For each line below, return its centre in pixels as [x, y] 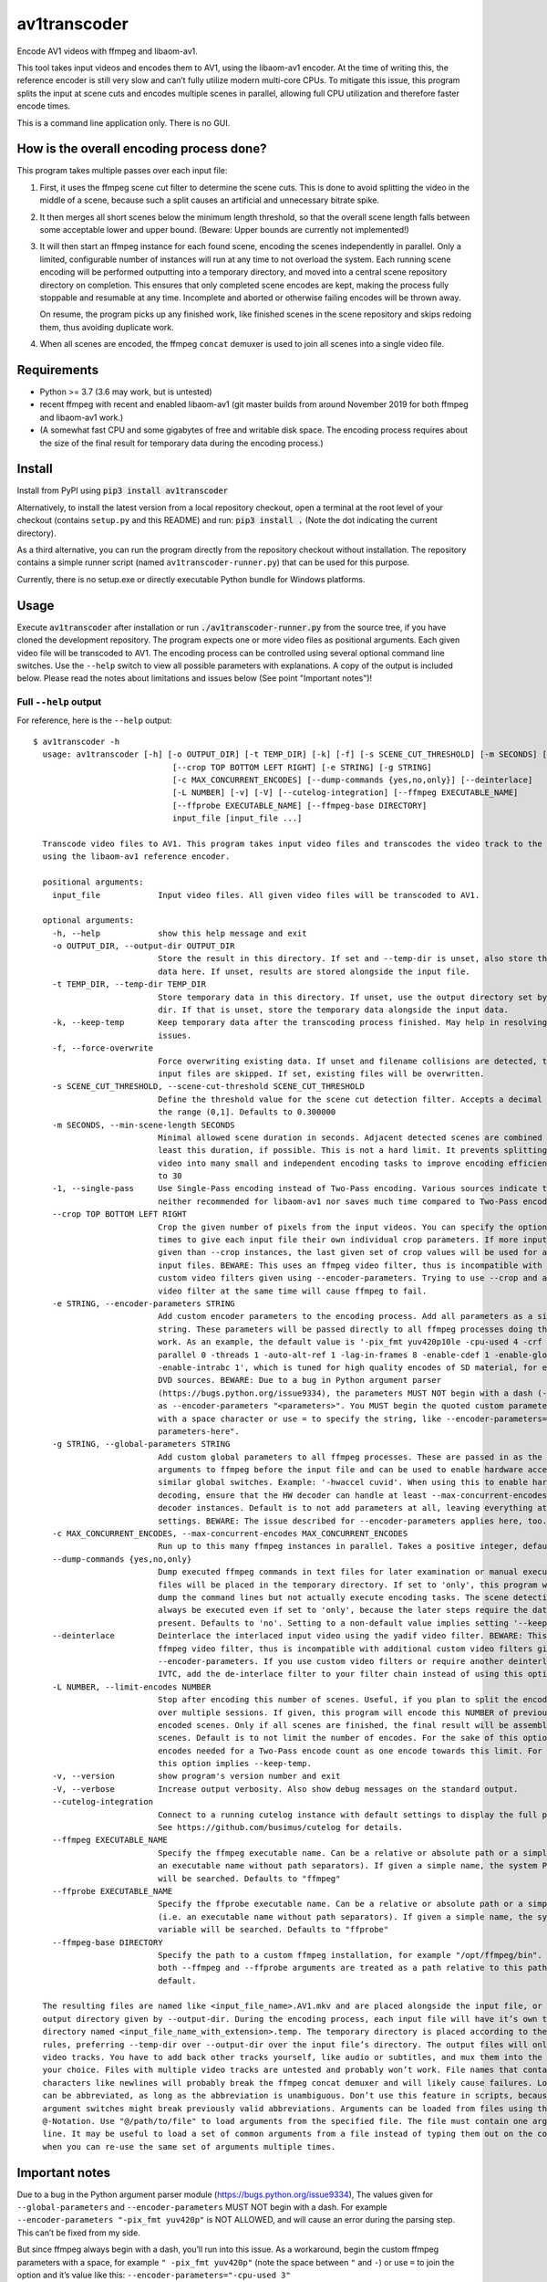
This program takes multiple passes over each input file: [122, 171]
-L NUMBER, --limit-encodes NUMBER [131, 1687]
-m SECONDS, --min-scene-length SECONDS [144, 1125]
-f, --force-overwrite [103, 1048]
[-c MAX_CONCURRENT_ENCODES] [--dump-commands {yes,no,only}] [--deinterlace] [352, 780]
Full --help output [59, 702]
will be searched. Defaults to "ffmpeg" [249, 1879]
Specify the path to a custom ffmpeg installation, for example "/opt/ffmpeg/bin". [350, 1955]
